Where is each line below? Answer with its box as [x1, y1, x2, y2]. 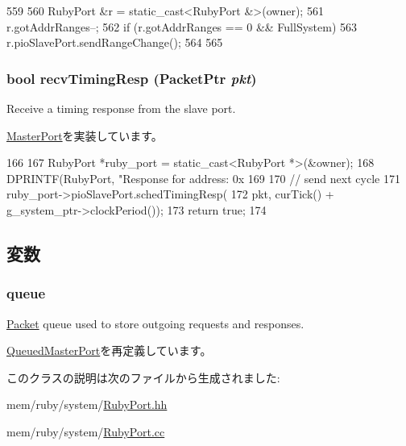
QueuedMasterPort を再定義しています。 [6, 342, 212, 359]
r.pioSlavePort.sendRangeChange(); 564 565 [6, 34, 223, 51]
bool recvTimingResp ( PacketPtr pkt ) [6, 68, 257, 88]
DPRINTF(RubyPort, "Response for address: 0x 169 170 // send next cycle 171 [6, 169, 400, 186]
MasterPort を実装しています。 [6, 127, 163, 144]
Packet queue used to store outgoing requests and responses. [6, 315, 304, 331]
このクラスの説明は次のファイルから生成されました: [6, 369, 280, 386]
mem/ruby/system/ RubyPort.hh [6, 396, 168, 413]
